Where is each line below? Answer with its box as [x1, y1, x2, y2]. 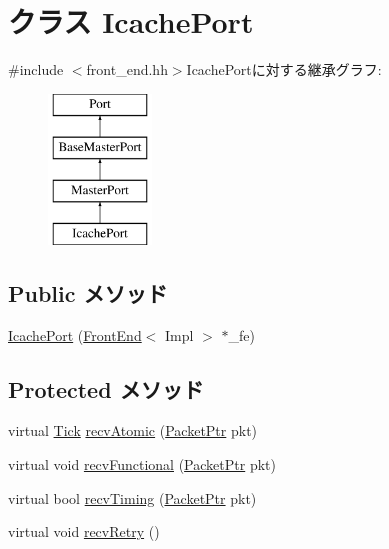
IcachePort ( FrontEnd [8, 324, 142, 345]
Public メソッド [8, 277, 168, 308]
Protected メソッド [8, 373, 204, 404]
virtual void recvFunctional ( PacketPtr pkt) [8, 454, 276, 475]
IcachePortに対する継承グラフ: [186, 59, 382, 80]
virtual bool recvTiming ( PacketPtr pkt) [8, 487, 257, 508]
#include [8, 59, 64, 80]
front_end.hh [86, 59, 168, 80]
